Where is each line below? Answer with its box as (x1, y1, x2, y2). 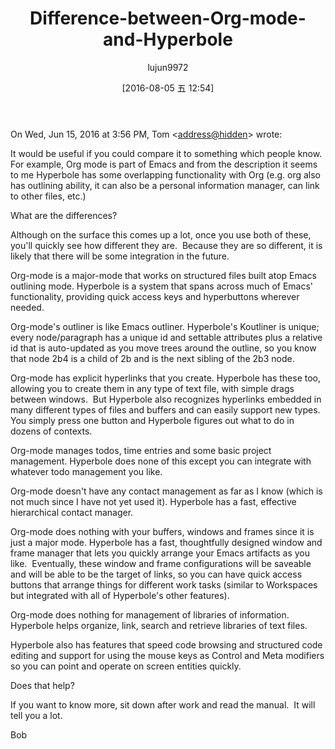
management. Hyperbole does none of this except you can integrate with (10, 455, 312, 467)
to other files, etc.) (10, 190, 87, 202)
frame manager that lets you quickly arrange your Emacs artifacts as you (10, 547, 310, 559)
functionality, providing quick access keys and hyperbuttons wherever (10, 290, 300, 302)
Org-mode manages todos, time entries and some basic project (10, 444, 272, 456)
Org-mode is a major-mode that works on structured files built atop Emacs (10, 269, 317, 281)
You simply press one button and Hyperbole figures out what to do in (10, 414, 295, 426)
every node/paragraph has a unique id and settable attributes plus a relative (10, 331, 323, 343)
